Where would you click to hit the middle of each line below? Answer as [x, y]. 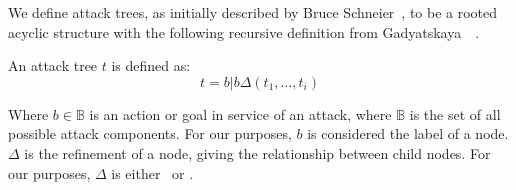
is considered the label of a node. [408, 133]
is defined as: [151, 65]
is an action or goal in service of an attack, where [240, 113]
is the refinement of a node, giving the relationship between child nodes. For [257, 152]
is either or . [152, 172]
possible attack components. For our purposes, [150, 133]
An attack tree [53, 65]
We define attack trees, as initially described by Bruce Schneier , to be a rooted [253, 12]
